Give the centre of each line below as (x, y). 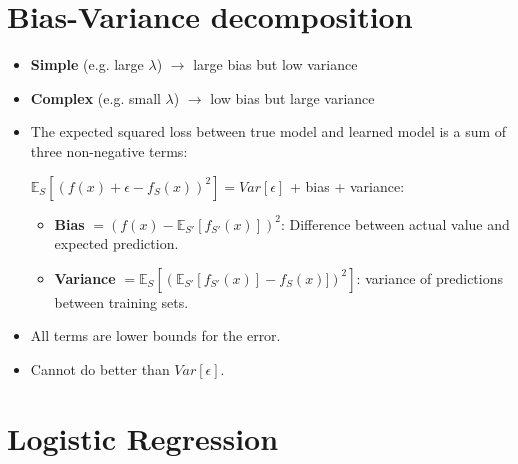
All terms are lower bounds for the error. (155, 335)
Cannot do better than (100, 368)
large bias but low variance (275, 64)
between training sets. (121, 301)
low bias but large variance (292, 97)
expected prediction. (116, 243)
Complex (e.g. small (95, 97)
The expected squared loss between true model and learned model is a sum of (268, 131)
